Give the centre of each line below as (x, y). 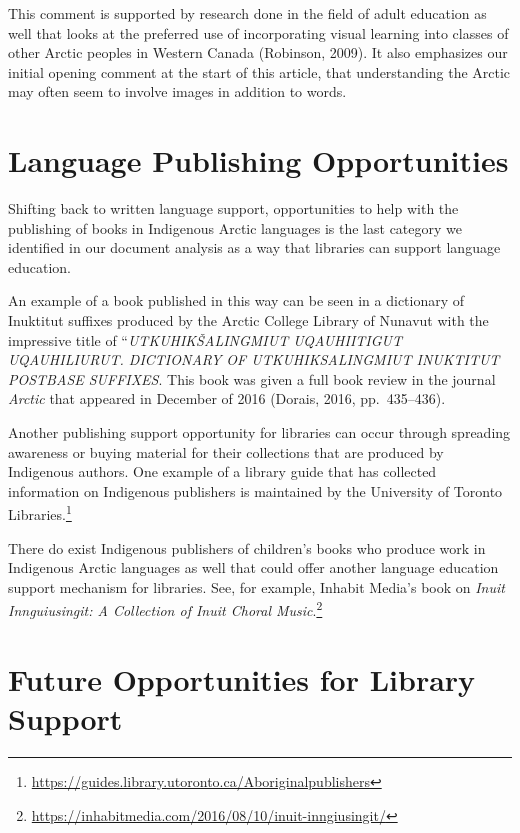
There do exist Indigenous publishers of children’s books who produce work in (247, 547)
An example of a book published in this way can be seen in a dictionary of (236, 300)
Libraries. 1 (40, 513)
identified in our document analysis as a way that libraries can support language (254, 247)
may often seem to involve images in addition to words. (177, 91)
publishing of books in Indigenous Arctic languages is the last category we (235, 227)
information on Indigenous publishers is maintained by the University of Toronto (255, 490)
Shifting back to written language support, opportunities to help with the (233, 208)
